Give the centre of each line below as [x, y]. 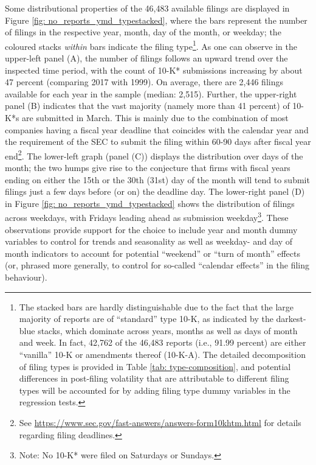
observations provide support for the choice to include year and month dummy [151, 229]
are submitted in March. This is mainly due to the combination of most [155, 117]
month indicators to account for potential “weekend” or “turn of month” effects [153, 253]
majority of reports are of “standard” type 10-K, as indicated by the [146, 319]
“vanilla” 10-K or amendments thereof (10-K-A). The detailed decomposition [162, 354]
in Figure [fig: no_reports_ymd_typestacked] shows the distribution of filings [150, 203]
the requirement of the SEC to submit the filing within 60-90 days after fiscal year [158, 142]
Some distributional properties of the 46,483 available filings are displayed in [147, 8]
